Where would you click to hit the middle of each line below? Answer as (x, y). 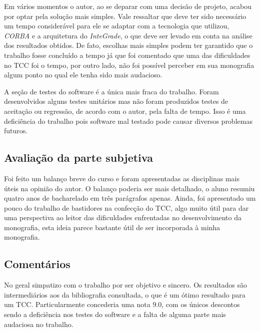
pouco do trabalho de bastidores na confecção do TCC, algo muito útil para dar (126, 207)
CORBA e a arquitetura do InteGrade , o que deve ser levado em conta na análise (128, 35)
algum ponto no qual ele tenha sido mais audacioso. (83, 75)
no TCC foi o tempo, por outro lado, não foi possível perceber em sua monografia (129, 65)
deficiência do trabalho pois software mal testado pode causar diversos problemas (128, 121)
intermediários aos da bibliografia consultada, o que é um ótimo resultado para (125, 294)
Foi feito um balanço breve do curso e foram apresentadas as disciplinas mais (122, 178)
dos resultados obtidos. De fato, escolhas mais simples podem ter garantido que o (128, 45)
